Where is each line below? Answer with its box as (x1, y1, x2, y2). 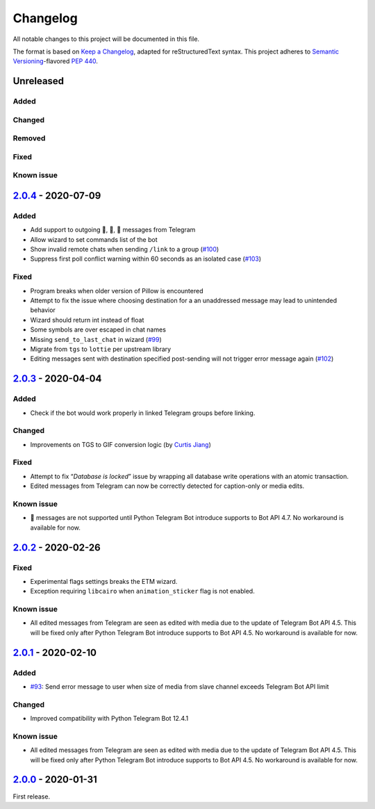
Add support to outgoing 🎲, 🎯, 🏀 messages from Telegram (30, 226, 196, 234)
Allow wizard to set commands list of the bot (30, 235, 158, 243)
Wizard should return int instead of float (30, 316, 144, 324)
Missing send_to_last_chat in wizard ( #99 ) (30, 335, 162, 343)
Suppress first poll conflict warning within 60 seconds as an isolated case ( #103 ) (30, 254, 262, 263)
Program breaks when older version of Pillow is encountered (30, 286, 203, 295)
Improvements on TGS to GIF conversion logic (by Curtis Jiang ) (30, 440, 212, 448)
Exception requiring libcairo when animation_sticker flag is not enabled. (30, 587, 255, 596)
